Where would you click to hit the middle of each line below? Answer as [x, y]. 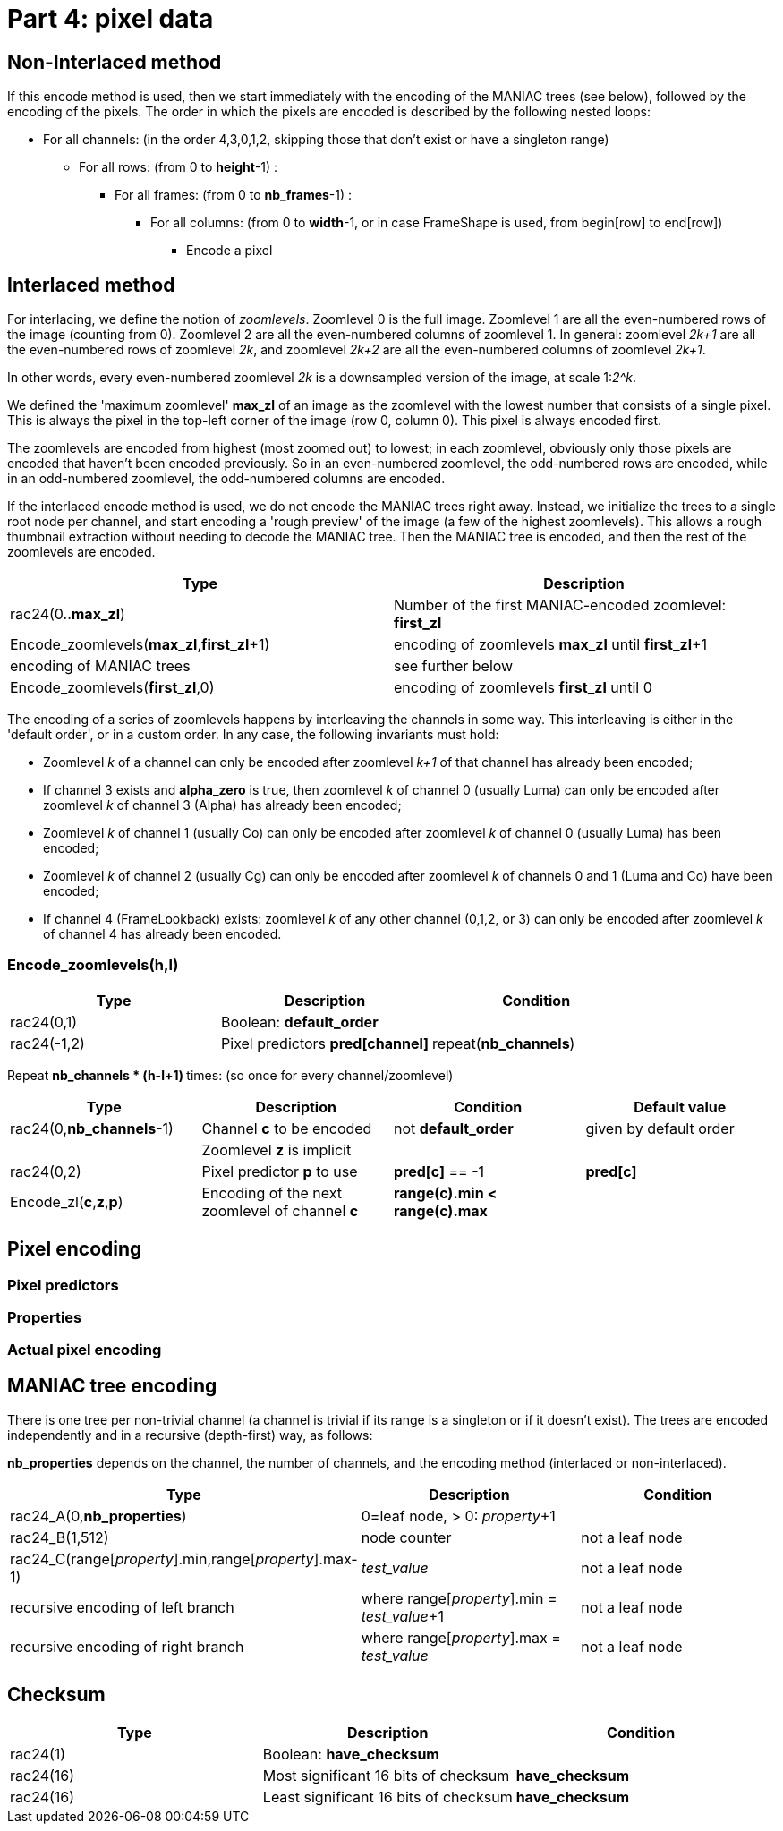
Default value [680, 1107]
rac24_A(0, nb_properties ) [98, 1516]
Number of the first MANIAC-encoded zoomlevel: [560, 605]
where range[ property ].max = [461, 1638]
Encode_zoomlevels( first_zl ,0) [112, 688]
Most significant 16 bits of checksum [386, 1776]
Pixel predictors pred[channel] [325, 1043]
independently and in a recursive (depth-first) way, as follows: [190, 1435]
